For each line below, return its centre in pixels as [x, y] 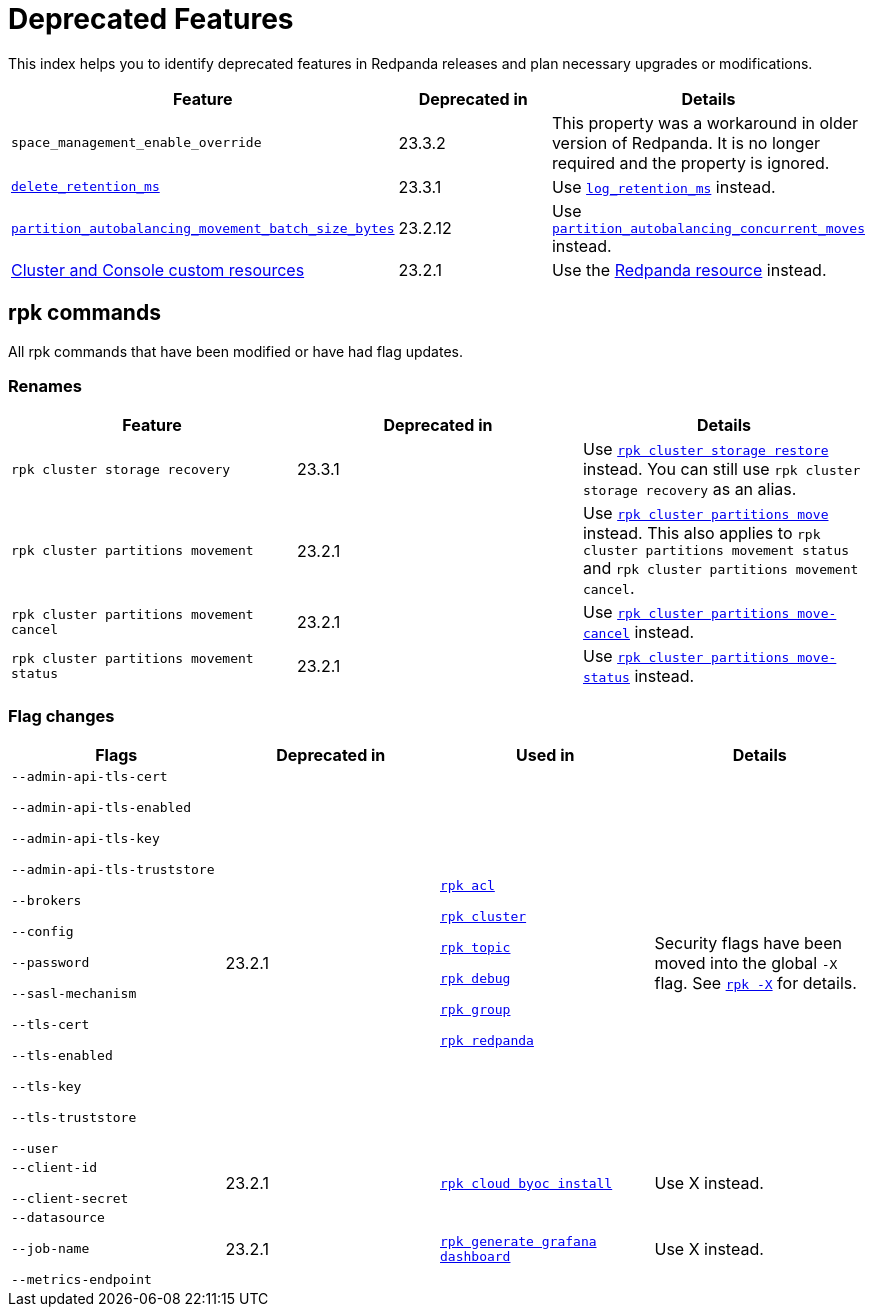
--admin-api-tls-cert [89, 777]
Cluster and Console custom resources [158, 269]
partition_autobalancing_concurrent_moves [708, 228]
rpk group [475, 1009]
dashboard [475, 1256]
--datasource [58, 1218]
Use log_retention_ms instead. [663, 186]
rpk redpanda [487, 1040]
